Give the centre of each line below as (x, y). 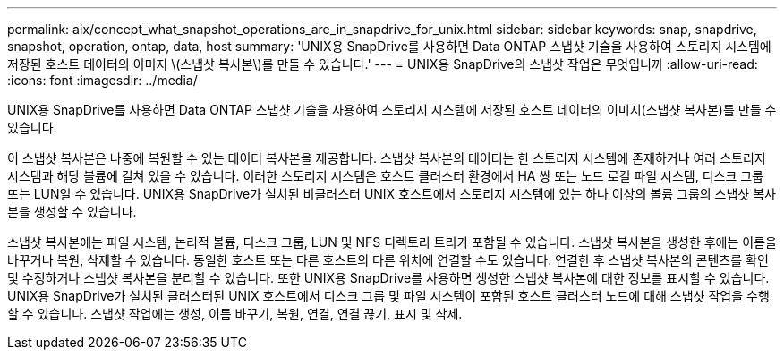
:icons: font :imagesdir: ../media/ (102, 80)
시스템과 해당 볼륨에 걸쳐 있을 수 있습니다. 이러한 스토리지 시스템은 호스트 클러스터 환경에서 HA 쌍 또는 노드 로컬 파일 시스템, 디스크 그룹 (385, 176)
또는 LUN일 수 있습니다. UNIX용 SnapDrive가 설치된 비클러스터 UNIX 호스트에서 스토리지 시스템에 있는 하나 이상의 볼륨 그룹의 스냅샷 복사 (392, 194)
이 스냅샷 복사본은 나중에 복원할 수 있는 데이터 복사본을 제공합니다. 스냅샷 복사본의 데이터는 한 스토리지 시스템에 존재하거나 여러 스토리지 (387, 158)
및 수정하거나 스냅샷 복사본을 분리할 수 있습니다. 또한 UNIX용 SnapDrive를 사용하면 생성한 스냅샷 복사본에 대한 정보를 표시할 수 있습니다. (388, 278)
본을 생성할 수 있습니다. (72, 212)
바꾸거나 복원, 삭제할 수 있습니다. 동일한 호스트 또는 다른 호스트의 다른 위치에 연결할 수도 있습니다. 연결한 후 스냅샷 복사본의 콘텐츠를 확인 (388, 260)
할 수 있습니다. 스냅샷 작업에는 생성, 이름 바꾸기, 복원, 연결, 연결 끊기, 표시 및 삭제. (235, 314)
